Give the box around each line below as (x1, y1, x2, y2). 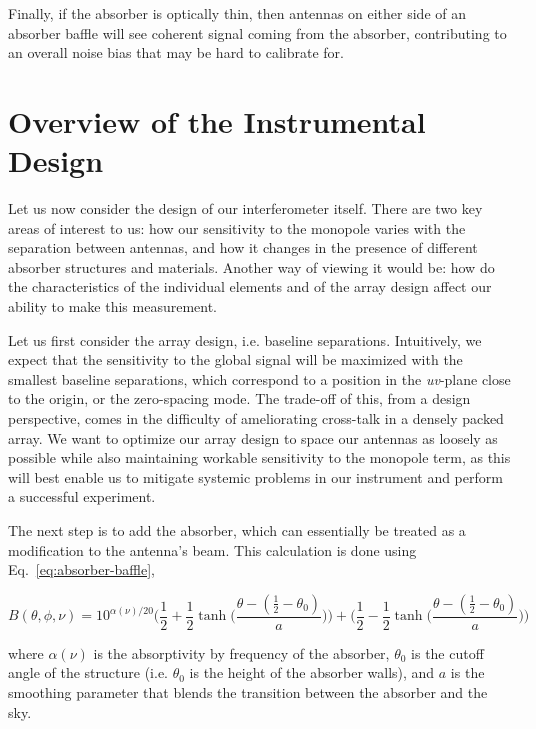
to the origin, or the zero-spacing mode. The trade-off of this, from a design (8, 388, 471, 409)
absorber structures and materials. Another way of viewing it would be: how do (8, 256, 495, 277)
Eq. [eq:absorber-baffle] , (8, 559, 156, 580)
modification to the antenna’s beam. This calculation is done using (8, 539, 417, 560)
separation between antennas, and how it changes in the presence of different (8, 237, 478, 258)
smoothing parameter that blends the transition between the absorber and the (8, 682, 488, 702)
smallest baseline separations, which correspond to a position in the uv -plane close (8, 368, 511, 389)
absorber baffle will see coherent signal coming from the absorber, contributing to (8, 22, 507, 43)
